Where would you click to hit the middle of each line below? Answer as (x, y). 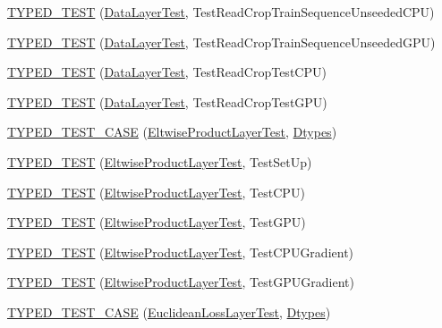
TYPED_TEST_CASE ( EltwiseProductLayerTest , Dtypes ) (172, 132)
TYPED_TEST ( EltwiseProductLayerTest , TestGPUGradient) (181, 282)
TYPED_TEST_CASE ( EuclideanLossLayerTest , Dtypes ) (169, 311)
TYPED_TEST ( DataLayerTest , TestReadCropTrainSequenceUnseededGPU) (221, 42)
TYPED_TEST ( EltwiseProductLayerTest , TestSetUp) (160, 161)
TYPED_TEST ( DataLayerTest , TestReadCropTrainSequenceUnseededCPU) (221, 12)
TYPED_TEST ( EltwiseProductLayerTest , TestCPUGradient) (181, 252)
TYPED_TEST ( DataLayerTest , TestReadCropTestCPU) (167, 72)
